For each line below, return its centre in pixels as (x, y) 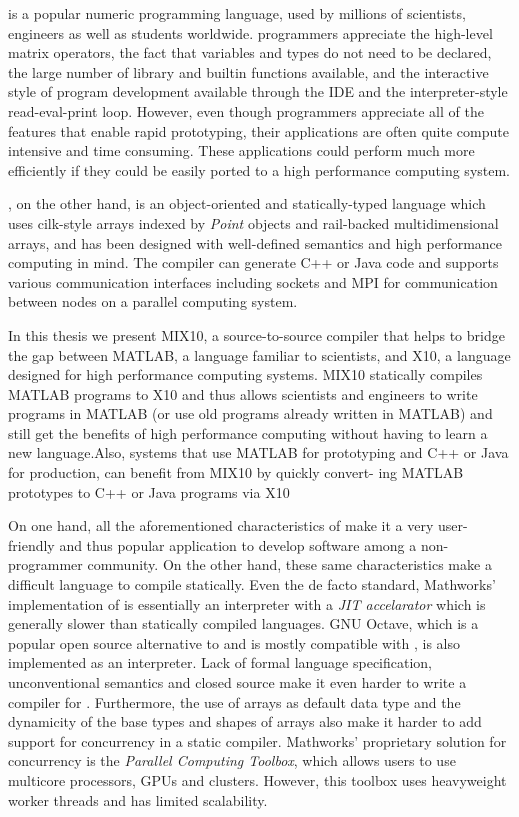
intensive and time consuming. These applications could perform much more (241, 150)
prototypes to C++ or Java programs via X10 (149, 491)
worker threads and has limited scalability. (138, 799)
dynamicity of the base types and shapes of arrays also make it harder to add (245, 721)
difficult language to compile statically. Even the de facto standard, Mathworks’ (252, 584)
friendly (31, 544)
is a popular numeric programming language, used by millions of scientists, (237, 13)
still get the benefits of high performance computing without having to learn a (248, 432)
